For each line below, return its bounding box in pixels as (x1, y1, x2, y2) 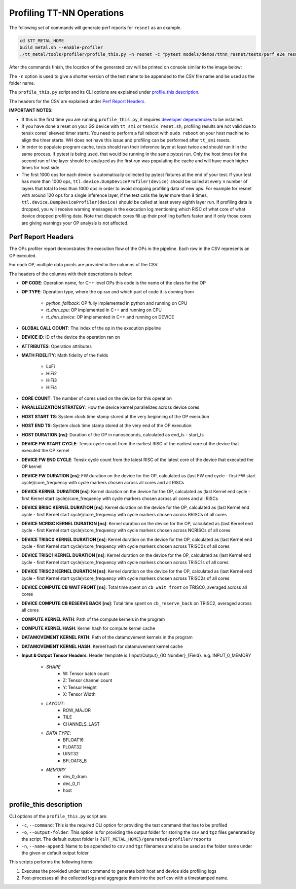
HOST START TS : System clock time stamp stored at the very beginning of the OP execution (21, 413, 210, 419)
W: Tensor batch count (63, 671, 110, 676)
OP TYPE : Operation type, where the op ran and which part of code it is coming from (21, 289, 194, 295)
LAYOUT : (46, 700, 65, 706)
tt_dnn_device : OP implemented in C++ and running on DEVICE (46, 314, 175, 320)
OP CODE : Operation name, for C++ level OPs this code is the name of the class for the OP (21, 280, 206, 285)
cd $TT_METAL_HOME (19, 37, 64, 43)
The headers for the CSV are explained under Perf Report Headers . (9, 98, 146, 104)
